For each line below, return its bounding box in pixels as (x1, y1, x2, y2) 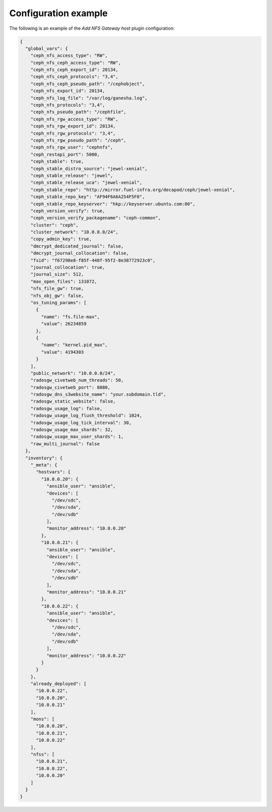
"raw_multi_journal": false (30, 441, 100, 446)
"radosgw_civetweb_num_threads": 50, (30, 377, 124, 383)
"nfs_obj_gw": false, (30, 293, 84, 299)
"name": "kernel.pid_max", (41, 342, 108, 348)
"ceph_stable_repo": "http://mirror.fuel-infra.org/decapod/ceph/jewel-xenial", (30, 187, 235, 193)
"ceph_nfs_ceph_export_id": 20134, (30, 67, 118, 73)
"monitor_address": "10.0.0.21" (46, 589, 126, 595)
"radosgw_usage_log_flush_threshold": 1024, (30, 413, 143, 419)
